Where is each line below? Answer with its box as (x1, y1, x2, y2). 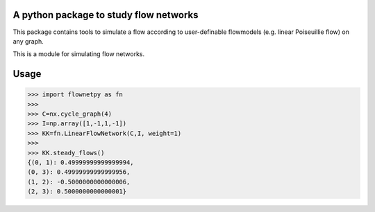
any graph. (12, 37, 44, 45)
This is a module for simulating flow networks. (12, 50, 145, 58)
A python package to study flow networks (12, 9, 199, 21)
